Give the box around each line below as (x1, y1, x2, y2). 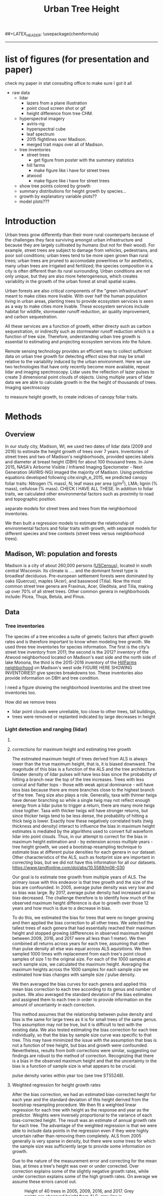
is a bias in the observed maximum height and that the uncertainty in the (12, 1058, 157, 1064)
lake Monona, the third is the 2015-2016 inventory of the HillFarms (5, 659, 137, 665)
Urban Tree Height (43, 3, 120, 15)
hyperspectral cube (26, 126, 66, 132)
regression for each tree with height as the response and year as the (12, 1107, 149, 1113)
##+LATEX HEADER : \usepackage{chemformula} (5, 31, 99, 38)
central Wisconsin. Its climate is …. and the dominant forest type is (5, 568, 138, 574)
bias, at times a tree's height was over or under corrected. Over (12, 1163, 139, 1169)
